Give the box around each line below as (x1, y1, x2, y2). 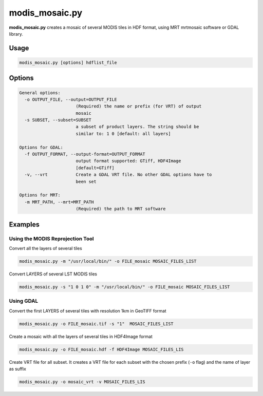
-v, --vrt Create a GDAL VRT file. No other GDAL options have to (24, 172, 212, 178)
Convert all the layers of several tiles (9, 245, 82, 251)
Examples (9, 220, 40, 229)
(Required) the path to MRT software (75, 206, 166, 212)
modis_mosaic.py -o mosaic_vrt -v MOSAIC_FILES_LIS (19, 379, 146, 384)
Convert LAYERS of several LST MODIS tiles (9, 271, 97, 277)
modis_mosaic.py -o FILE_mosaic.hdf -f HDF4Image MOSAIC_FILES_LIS (19, 347, 184, 352)
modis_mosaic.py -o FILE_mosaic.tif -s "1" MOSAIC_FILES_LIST (19, 321, 174, 327)
